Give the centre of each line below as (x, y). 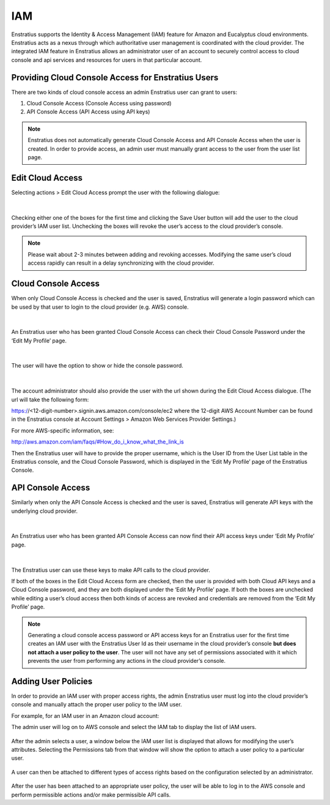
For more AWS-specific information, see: (63, 430)
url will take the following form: (50, 399)
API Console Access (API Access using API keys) (88, 112)
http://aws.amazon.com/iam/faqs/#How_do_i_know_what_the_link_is (98, 442)
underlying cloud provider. (45, 511)
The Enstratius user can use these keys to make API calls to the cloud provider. (111, 570)
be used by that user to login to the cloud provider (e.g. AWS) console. (100, 307)
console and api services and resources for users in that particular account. (107, 60)
